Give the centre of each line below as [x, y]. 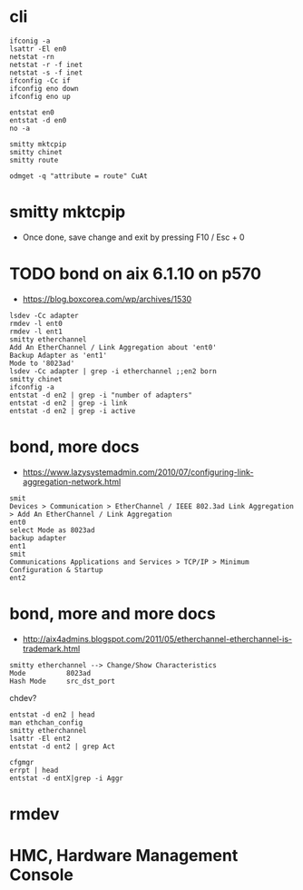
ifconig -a [30, 41]
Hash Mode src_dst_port [63, 681]
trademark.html [51, 648]
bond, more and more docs [112, 613]
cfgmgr [22, 762]
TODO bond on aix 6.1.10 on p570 [135, 274]
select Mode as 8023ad [52, 530]
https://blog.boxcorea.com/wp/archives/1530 [107, 299]
